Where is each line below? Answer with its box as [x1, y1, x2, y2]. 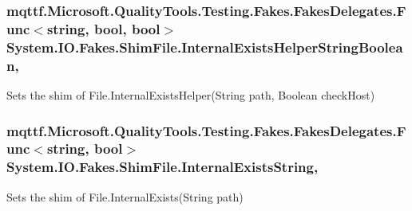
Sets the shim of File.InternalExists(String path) [6, 188, 244, 205]
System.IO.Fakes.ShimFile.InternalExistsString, [6, 157, 319, 177]
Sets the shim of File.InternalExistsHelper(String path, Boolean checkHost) [6, 86, 375, 103]
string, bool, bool [46, 18, 160, 38]
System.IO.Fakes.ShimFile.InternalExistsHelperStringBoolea [6, 37, 403, 57]
